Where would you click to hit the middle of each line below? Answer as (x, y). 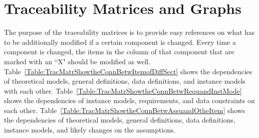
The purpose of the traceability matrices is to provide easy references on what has (129, 32)
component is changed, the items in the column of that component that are (119, 52)
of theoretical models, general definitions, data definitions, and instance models (125, 81)
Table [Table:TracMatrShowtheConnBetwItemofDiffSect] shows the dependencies (128, 71)
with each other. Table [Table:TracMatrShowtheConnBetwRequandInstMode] (123, 90)
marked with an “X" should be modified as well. (77, 61)
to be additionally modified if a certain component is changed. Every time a (120, 42)
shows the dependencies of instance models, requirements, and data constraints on (129, 100)
